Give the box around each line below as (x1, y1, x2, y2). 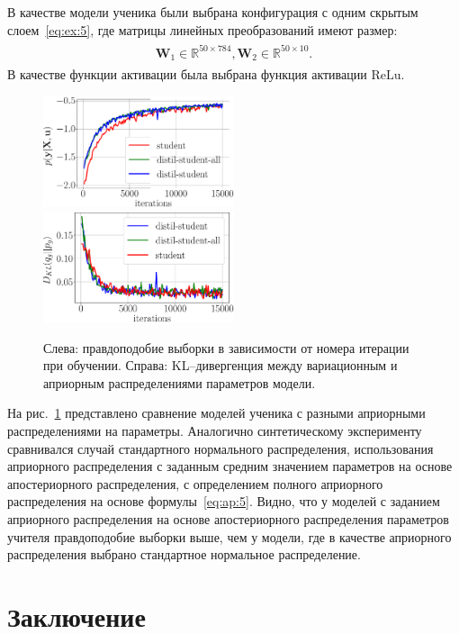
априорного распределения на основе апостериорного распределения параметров (7, 510, 449, 529)
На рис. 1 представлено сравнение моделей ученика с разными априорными (7, 403, 426, 422)
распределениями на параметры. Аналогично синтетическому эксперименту (7, 421, 422, 440)
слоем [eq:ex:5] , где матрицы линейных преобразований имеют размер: (7, 20, 398, 39)
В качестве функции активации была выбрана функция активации (7, 65, 367, 84)
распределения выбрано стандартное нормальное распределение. (7, 545, 361, 564)
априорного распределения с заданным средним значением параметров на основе (7, 457, 453, 475)
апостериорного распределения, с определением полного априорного (7, 474, 383, 493)
